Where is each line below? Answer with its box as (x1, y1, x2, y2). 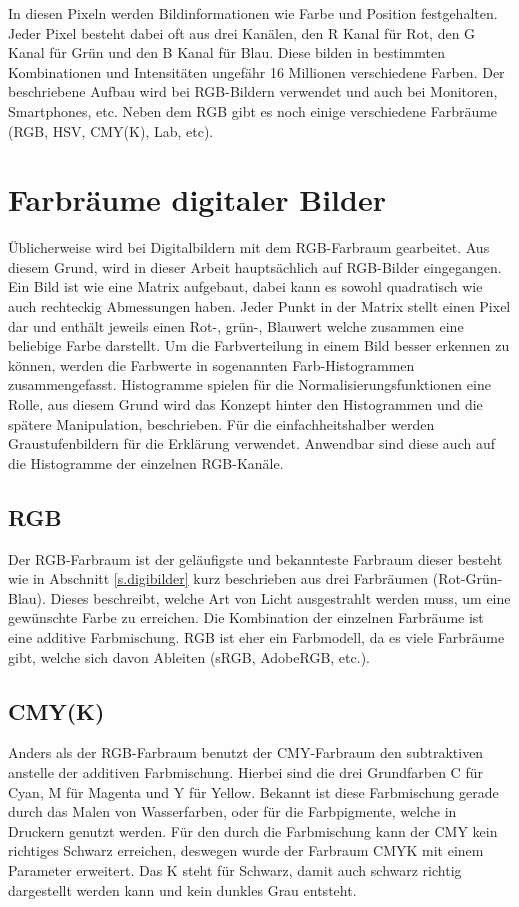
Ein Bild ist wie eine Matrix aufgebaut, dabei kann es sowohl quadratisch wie (8, 276, 483, 297)
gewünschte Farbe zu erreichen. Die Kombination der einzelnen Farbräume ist (8, 607, 484, 628)
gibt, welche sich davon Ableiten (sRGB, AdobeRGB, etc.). (8, 646, 370, 667)
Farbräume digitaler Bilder (8, 179, 386, 220)
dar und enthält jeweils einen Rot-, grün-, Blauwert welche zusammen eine (8, 315, 464, 336)
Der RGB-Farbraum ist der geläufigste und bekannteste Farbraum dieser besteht (8, 548, 503, 569)
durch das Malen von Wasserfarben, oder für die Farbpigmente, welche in (8, 801, 457, 822)
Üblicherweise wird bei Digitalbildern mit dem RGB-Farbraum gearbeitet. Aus (8, 237, 490, 258)
